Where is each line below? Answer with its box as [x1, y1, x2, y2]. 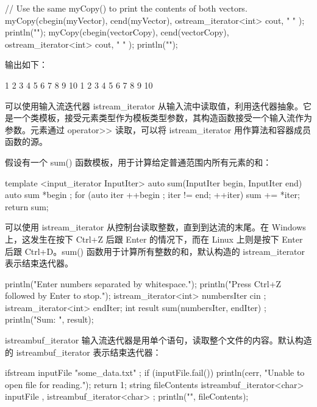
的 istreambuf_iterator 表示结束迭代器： [5, 345, 162, 358]
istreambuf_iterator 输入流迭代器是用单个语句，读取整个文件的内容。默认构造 [5, 334, 312, 346]
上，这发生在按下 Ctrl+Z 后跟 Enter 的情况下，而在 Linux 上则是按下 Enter [5, 232, 303, 245]
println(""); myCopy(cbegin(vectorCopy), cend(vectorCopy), [5, 26, 229, 38]
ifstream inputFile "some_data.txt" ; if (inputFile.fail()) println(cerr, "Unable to [5, 366, 305, 379]
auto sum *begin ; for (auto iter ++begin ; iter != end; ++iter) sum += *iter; [5, 188, 300, 201]
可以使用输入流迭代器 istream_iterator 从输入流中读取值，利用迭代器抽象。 [5, 99, 304, 112]
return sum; [5, 200, 49, 213]
